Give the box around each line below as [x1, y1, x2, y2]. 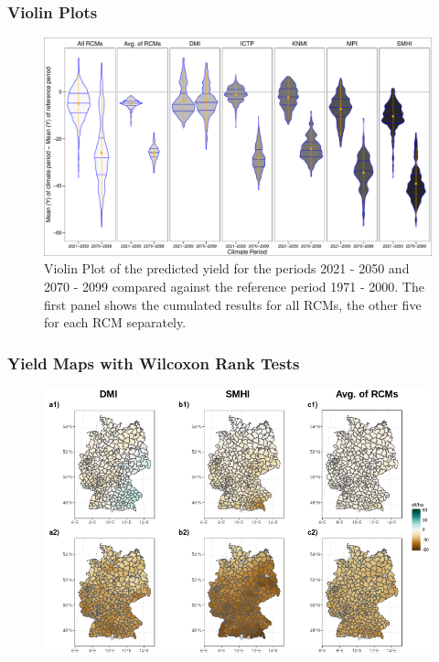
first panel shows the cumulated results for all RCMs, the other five [44, 294, 422, 314]
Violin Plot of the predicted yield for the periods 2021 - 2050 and [44, 259, 410, 278]
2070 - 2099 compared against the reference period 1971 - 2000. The [44, 276, 424, 295]
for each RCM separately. [44, 313, 187, 332]
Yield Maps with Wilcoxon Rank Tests [7, 351, 300, 374]
